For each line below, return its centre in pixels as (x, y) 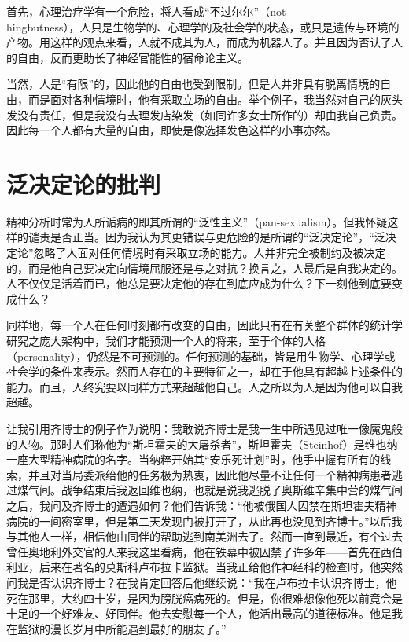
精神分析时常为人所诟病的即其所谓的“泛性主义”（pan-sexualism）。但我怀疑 (197, 221)
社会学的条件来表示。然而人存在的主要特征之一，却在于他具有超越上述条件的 (204, 371)
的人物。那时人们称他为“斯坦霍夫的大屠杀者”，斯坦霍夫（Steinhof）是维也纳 (202, 444)
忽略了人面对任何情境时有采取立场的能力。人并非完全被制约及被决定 (210, 253)
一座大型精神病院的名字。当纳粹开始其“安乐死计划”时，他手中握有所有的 (193, 459)
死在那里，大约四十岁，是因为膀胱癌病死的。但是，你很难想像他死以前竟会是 (204, 598)
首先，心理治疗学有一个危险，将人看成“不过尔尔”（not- (148, 11)
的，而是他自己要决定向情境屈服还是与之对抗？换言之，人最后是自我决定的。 (204, 268)
